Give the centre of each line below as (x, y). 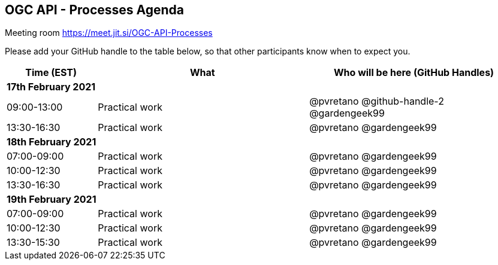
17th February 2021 (51, 87)
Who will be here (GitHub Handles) (414, 73)
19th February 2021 (52, 199)
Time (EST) (51, 73)
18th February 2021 (52, 142)
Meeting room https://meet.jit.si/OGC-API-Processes (109, 33)
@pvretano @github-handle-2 (377, 101)
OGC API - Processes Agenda (95, 10)
